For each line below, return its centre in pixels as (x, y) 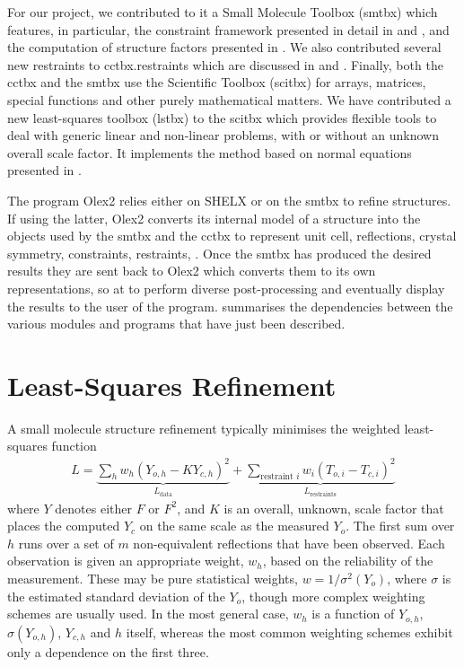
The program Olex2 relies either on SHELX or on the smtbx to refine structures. (229, 200)
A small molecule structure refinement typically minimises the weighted (204, 428)
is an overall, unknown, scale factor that (334, 508)
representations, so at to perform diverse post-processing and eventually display (226, 288)
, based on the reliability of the (348, 561)
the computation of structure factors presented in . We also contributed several (224, 47)
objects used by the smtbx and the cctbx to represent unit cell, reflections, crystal (232, 236)
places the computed (64, 526)
